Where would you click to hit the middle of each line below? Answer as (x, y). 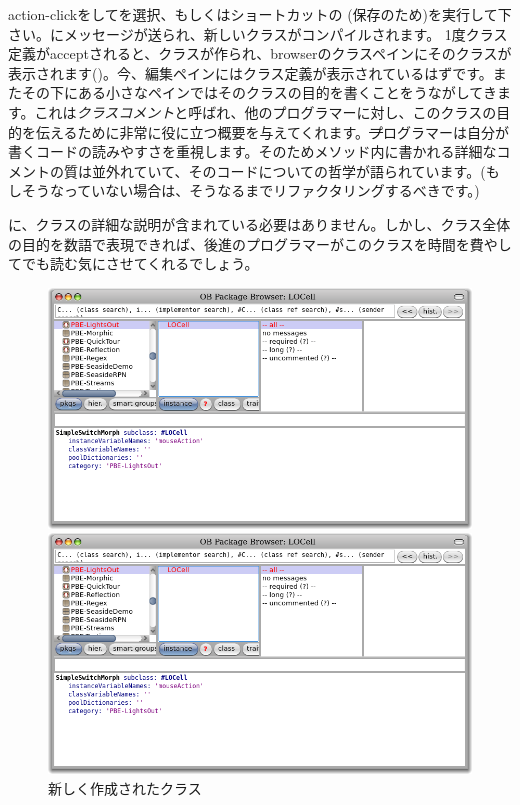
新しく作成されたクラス (125, 787)
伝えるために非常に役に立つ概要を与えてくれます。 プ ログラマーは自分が (272, 131)
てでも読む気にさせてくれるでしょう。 (133, 263)
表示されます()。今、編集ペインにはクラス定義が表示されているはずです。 (250, 72)
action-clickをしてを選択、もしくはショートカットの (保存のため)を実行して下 (260, 14)
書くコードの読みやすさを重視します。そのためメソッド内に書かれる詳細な (252, 151)
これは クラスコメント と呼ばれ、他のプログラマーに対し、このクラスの (265, 111)
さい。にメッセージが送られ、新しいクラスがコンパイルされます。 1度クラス (258, 33)
